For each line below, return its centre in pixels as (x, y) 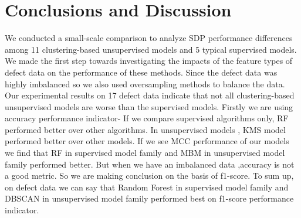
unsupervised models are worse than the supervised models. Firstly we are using (149, 106)
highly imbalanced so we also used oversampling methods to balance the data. (145, 84)
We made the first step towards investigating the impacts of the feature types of (149, 61)
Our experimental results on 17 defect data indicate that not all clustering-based (150, 95)
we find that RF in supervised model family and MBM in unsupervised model (145, 153)
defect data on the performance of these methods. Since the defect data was (141, 72)
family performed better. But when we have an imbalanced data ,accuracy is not (150, 164)
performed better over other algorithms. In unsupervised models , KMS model (145, 129)
